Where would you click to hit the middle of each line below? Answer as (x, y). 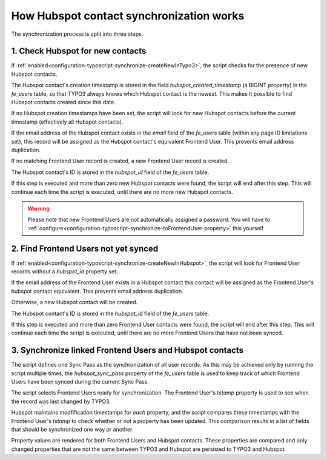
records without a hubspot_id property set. (64, 272)
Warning (38, 208)
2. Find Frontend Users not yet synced (85, 248)
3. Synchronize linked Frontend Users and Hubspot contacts (127, 351)
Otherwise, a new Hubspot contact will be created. (74, 302)
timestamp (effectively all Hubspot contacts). (67, 122)
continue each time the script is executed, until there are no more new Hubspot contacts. (122, 192)
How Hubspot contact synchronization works (128, 16)
